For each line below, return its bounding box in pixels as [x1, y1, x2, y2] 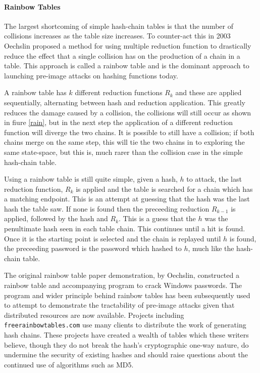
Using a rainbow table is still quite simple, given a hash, [4, 174, 178, 184]
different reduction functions [75, 87, 163, 98]
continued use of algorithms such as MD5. [4, 359, 134, 369]
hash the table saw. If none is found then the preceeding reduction [4, 203, 210, 214]
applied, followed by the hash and [4, 213, 108, 224]
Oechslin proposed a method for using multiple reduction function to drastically [4, 40, 251, 51]
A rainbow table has [4, 87, 67, 98]
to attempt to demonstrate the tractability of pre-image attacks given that [4, 300, 235, 310]
